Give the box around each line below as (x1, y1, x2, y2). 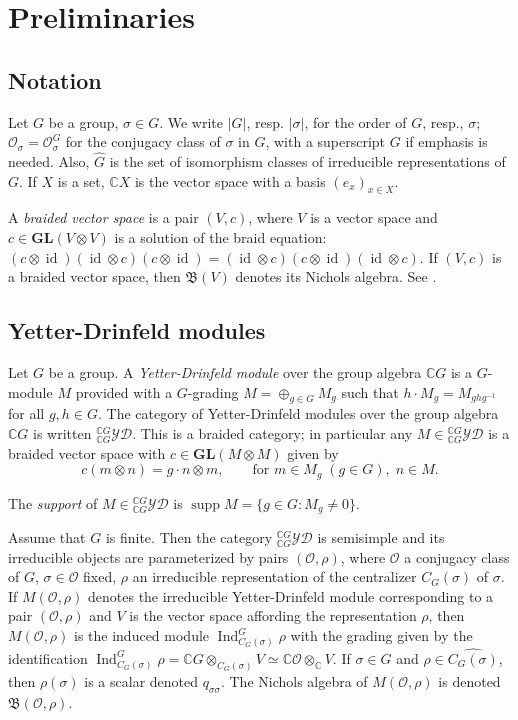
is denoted (438, 670, 501, 691)
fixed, (83, 566, 117, 587)
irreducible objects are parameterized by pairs (8, 546, 289, 567)
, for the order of (304, 111, 407, 132)
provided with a (75, 381, 173, 402)
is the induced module (74, 625, 210, 645)
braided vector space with (8, 442, 166, 463)
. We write (159, 111, 224, 132)
